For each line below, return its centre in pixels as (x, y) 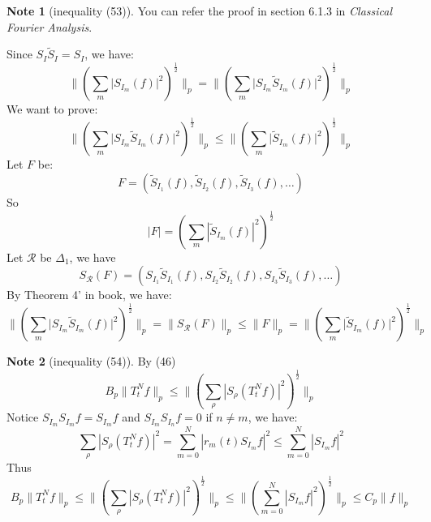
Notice (23, 417)
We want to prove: (52, 109)
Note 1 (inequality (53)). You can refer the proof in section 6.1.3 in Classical (200, 11)
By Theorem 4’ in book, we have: (89, 295)
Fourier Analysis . (50, 26)
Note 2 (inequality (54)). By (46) (91, 361)
